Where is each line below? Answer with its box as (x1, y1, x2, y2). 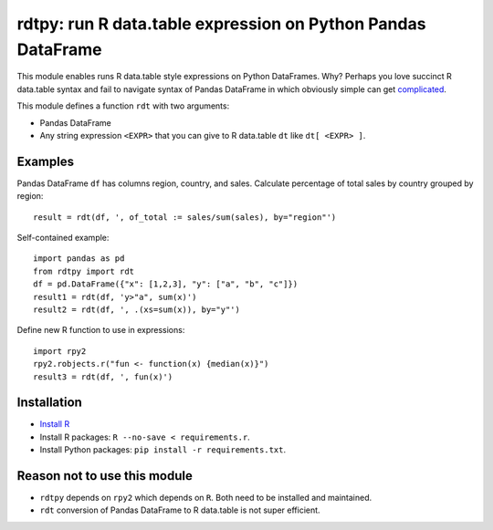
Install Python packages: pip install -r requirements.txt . (39, 444, 287, 455)
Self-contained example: (16, 232, 110, 243)
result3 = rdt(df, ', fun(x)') (33, 371, 173, 382)
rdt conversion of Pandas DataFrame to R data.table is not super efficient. (39, 504, 320, 515)
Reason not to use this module (16, 468, 194, 483)
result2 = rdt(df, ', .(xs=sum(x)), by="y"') (33, 304, 241, 315)
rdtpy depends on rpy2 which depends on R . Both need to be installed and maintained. (39, 493, 372, 504)
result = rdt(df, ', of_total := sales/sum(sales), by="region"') (33, 212, 337, 223)
